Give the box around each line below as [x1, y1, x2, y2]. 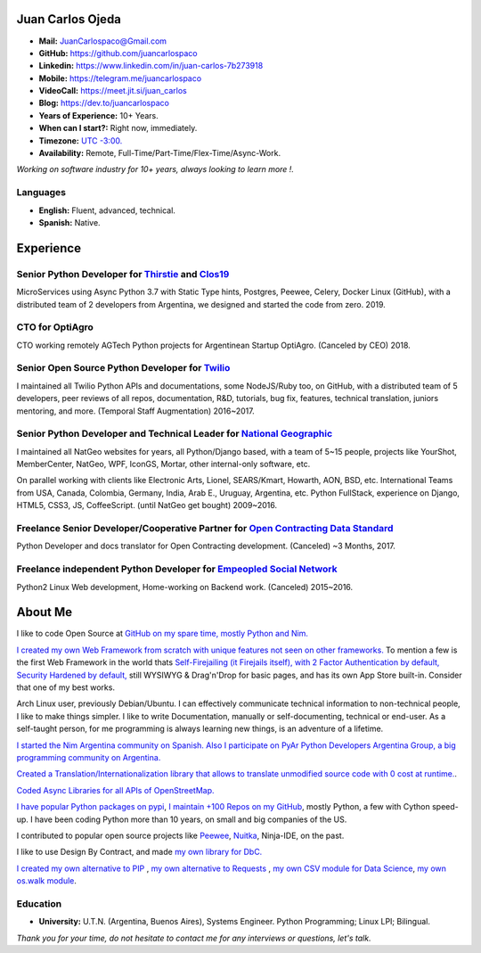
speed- [432, 801, 459, 812]
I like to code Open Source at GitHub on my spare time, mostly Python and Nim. [16, 628, 309, 639]
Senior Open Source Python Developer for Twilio [16, 362, 231, 374]
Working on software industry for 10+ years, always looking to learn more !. [16, 164, 294, 175]
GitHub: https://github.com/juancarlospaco [38, 47, 198, 58]
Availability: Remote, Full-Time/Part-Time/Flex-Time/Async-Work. [38, 148, 281, 159]
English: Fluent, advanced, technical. [38, 205, 175, 216]
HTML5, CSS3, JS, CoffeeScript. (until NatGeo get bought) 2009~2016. [16, 500, 278, 511]
